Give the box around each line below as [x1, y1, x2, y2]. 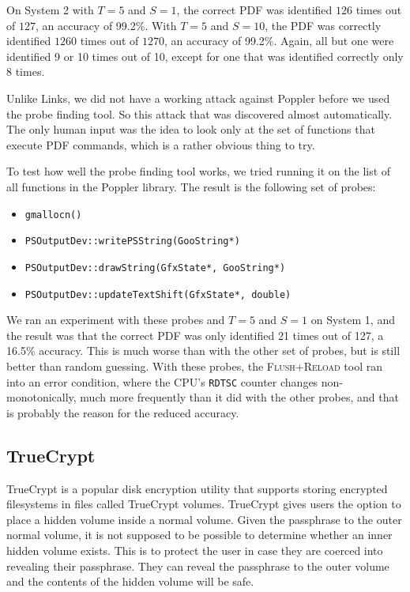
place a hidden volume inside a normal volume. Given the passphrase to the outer [6, 511, 402, 527]
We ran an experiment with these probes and [6, 311, 225, 328]
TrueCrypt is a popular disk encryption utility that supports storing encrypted [6, 480, 388, 496]
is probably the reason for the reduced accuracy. [6, 404, 239, 420]
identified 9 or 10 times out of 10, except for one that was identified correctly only [6, 47, 404, 64]
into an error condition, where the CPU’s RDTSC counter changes [6, 373, 318, 390]
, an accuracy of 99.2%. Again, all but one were [164, 32, 394, 49]
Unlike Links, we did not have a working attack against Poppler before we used [6, 89, 390, 106]
